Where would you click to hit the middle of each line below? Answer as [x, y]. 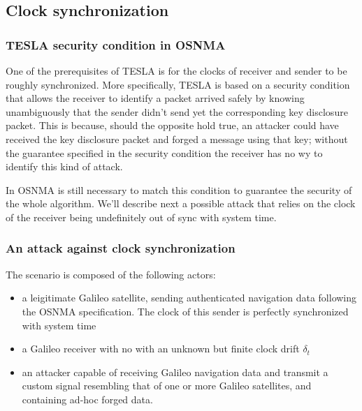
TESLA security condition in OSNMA [116, 44]
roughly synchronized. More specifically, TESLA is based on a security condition [178, 84]
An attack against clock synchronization [121, 248]
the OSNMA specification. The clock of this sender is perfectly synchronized [185, 311]
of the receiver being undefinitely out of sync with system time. [141, 217]
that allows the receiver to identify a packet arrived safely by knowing [155, 98]
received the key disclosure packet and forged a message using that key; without [177, 139]
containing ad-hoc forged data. [87, 399]
